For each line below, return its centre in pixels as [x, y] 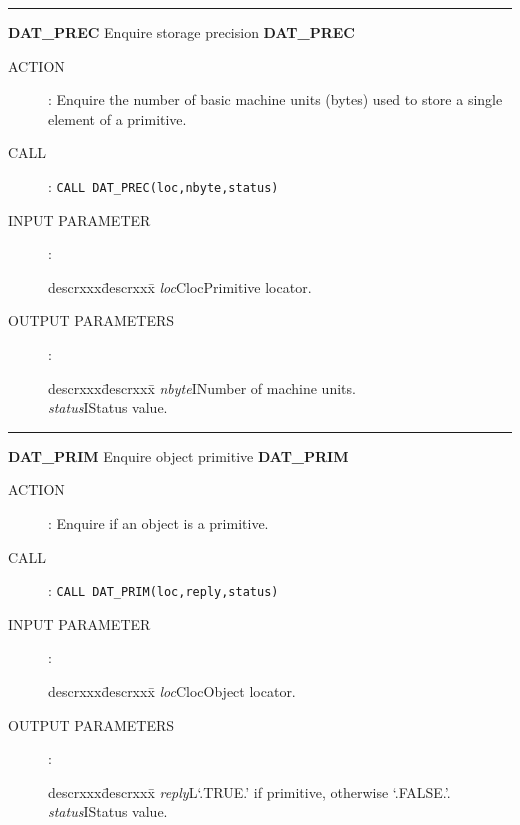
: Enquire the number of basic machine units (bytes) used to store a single [275, 99]
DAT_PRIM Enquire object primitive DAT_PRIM [178, 455]
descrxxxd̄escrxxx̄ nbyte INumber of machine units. [202, 387]
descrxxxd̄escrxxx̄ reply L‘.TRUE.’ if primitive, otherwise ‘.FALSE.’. [249, 791]
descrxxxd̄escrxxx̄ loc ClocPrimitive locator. [180, 286]
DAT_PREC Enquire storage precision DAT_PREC [182, 32]
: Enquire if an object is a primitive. [158, 522]
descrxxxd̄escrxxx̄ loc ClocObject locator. [172, 691]
